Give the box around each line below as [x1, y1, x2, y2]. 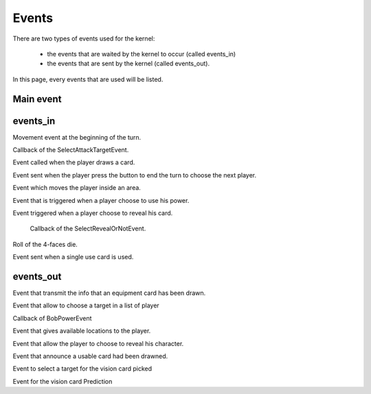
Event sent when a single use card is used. [12, 253, 134, 261]
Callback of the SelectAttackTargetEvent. [12, 146, 129, 154]
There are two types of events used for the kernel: [12, 34, 155, 43]
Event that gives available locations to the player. [12, 327, 151, 335]
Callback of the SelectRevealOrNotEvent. [30, 224, 146, 233]
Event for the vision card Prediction [12, 377, 113, 385]
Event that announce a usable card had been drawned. [12, 352, 168, 360]
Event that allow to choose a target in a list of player [12, 301, 159, 309]
